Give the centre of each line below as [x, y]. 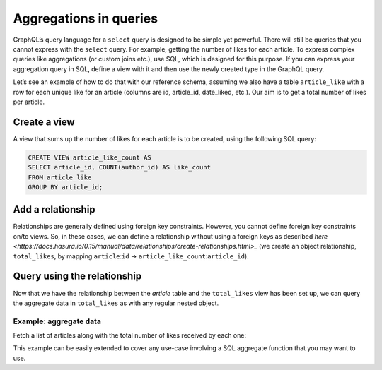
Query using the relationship [77, 276]
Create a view [44, 122]
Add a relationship [54, 209]
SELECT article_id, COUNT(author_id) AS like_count [120, 167]
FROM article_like [60, 177]
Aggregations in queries [86, 18]
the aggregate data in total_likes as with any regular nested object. [116, 303]
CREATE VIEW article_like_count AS [89, 157]
